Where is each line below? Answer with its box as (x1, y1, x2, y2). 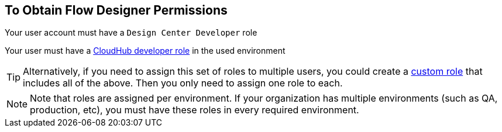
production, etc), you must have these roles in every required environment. (30, 104, 359, 116)
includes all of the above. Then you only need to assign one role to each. (23, 77, 343, 89)
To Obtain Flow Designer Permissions (5, 3, 228, 18)
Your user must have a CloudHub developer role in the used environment (5, 46, 286, 56)
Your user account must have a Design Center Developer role (5, 27, 257, 38)
